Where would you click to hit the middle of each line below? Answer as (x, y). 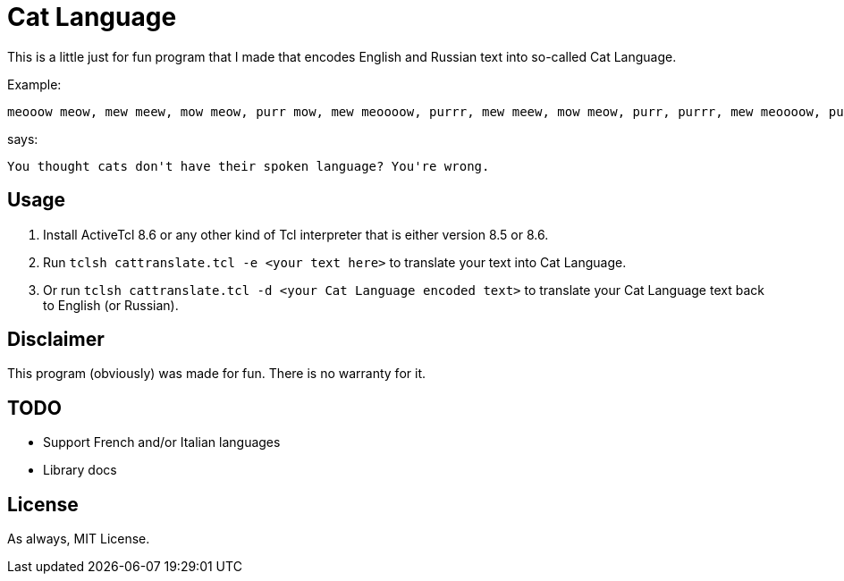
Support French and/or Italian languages (162, 442)
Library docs (80, 470)
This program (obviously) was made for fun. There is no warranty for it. (216, 374)
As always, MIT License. (79, 539)
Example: (34, 84)
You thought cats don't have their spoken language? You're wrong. (249, 166)
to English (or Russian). (111, 305)
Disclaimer (56, 340)
